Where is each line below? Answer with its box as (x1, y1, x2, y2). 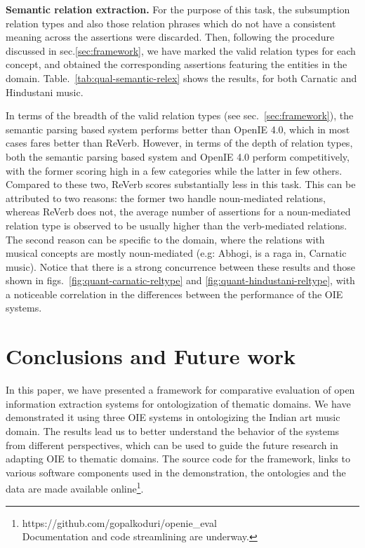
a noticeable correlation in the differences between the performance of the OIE (6, 286, 343, 301)
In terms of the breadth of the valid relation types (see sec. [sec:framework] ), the (6, 108, 354, 123)
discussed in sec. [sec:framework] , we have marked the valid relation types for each (6, 43, 356, 58)
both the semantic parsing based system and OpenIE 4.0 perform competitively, (6, 149, 350, 163)
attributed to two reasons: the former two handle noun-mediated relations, (6, 190, 326, 205)
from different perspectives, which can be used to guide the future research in (6, 437, 338, 452)
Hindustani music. (6, 84, 84, 99)
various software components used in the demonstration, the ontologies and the (6, 465, 346, 479)
